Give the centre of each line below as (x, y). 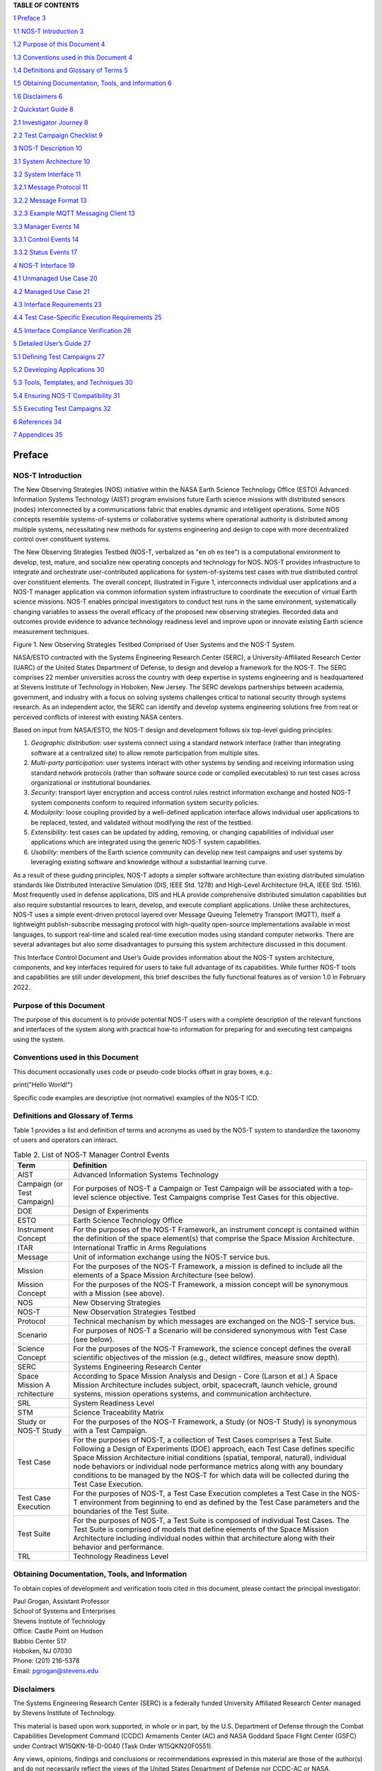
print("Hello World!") (43, 1085)
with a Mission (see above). (119, 1293)
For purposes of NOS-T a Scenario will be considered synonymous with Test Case (210, 1330)
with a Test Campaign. (110, 1430)
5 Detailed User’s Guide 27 (52, 344)
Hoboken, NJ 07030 (42, 1651)
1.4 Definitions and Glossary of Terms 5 (70, 70)
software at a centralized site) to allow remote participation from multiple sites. (145, 753)
